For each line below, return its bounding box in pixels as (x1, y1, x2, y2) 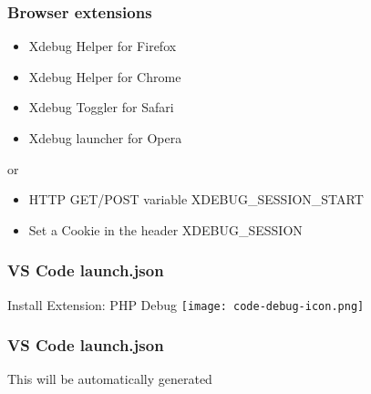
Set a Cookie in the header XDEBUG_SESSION (28, 220, 303, 239)
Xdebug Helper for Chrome (28, 67, 181, 86)
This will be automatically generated (7, 369, 212, 389)
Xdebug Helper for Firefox (28, 36, 177, 56)
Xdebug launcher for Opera (28, 129, 182, 147)
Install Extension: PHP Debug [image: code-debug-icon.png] (7, 295, 365, 314)
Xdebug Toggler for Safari (28, 98, 174, 117)
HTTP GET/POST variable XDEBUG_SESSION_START (28, 190, 364, 209)
